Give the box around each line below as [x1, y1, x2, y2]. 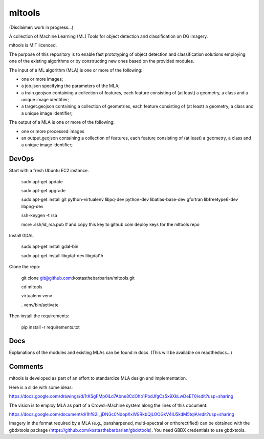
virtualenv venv [21, 293, 52, 299]
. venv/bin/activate [21, 302, 59, 307]
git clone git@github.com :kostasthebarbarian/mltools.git [21, 275, 135, 281]
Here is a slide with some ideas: [9, 384, 73, 390]
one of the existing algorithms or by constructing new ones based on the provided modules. [9, 58, 195, 64]
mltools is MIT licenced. [9, 42, 57, 48]
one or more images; [21, 76, 64, 82]
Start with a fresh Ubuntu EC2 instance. [9, 168, 89, 174]
